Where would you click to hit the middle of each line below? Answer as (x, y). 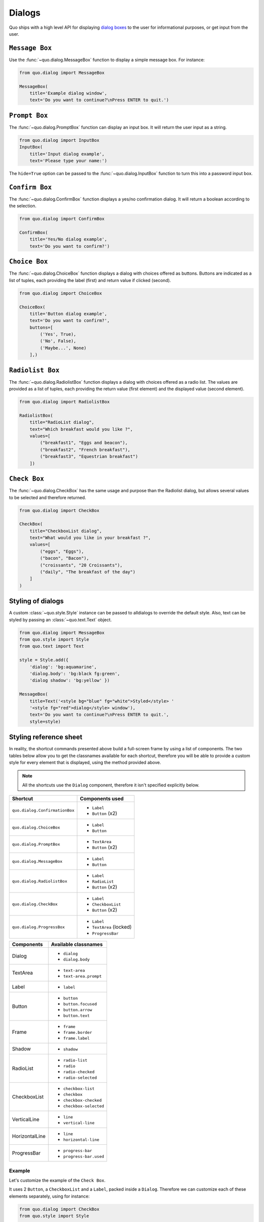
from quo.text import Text (52, 646)
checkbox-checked (83, 1101)
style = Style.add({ (44, 660)
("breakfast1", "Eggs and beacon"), (84, 443)
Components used (102, 799)
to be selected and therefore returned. (48, 497)
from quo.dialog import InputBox (59, 140)
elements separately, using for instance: (49, 1196)
